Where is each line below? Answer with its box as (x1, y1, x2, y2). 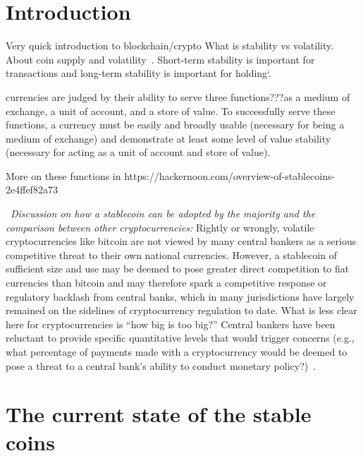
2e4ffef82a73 (6, 182, 58, 197)
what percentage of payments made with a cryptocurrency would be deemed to (6, 344, 347, 359)
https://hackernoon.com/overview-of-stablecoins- (124, 168, 336, 183)
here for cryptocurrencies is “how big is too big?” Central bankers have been (6, 316, 336, 331)
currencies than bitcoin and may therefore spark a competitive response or (6, 275, 327, 290)
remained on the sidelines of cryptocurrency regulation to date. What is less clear (6, 303, 357, 318)
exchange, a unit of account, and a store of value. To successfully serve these (6, 103, 336, 118)
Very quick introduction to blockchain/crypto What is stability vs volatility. (6, 38, 334, 53)
